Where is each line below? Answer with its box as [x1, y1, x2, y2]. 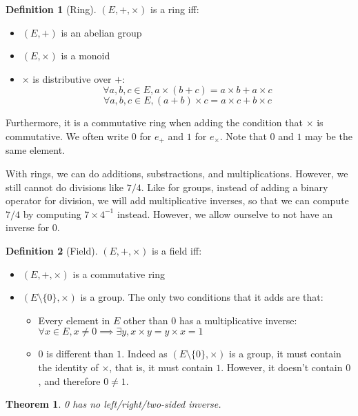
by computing [23, 206, 81, 221]
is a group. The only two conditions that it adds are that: [80, 290, 324, 304]
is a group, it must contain [229, 346, 341, 361]
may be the [305, 128, 352, 143]
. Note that [219, 128, 267, 143]
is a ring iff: [150, 2, 199, 16]
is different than [46, 346, 114, 361]
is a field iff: [152, 243, 202, 257]
